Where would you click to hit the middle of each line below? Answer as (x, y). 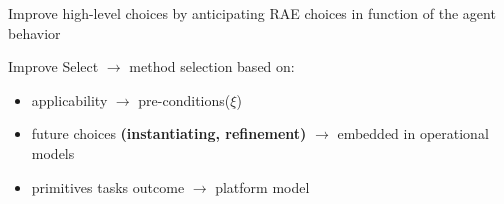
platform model (262, 186)
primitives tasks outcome (108, 186)
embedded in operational (413, 133)
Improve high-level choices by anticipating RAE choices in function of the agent (252, 13)
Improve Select (53, 66)
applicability (69, 99)
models (53, 152)
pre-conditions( (184, 99)
